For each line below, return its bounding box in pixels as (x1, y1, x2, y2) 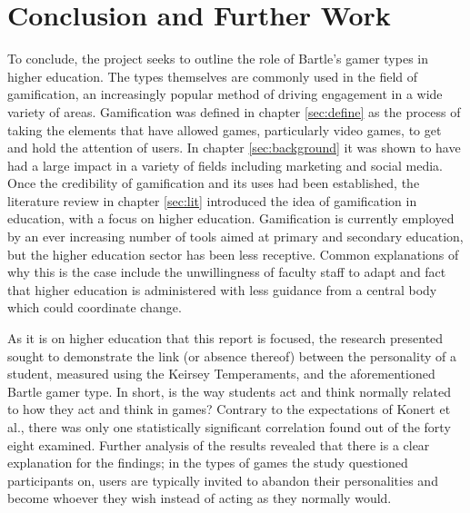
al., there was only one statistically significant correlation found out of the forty (7, 418, 451, 436)
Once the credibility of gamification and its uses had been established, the (7, 173, 420, 192)
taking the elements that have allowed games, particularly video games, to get (7, 120, 442, 139)
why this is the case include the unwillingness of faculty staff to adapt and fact (7, 262, 446, 281)
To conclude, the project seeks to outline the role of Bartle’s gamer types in (7, 49, 429, 68)
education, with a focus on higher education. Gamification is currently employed (7, 209, 455, 228)
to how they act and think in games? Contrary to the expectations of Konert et (7, 400, 451, 419)
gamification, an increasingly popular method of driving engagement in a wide (7, 84, 443, 104)
